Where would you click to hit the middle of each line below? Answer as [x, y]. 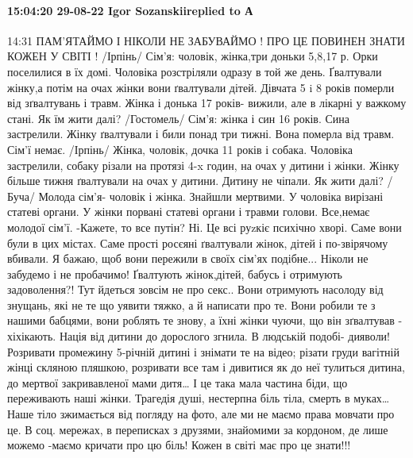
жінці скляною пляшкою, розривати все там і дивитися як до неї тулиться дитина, [206, 367]
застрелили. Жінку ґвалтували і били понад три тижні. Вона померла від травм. [201, 134]
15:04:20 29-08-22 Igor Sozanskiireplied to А [130, 10]
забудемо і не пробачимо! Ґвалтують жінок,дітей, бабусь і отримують [175, 273]
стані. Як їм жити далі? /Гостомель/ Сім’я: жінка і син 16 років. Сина [179, 118]
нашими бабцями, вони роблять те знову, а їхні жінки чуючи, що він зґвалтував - [205, 320]
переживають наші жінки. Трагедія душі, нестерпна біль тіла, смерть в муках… [199, 398]
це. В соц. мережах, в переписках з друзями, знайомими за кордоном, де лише [198, 429]
